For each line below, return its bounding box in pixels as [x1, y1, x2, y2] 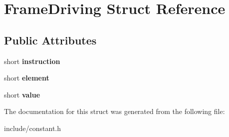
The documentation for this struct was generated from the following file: [4, 106, 225, 116]
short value [4, 89, 40, 99]
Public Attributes [4, 32, 97, 47]
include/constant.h [4, 122, 61, 133]
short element [4, 72, 49, 83]
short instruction [4, 55, 60, 66]
